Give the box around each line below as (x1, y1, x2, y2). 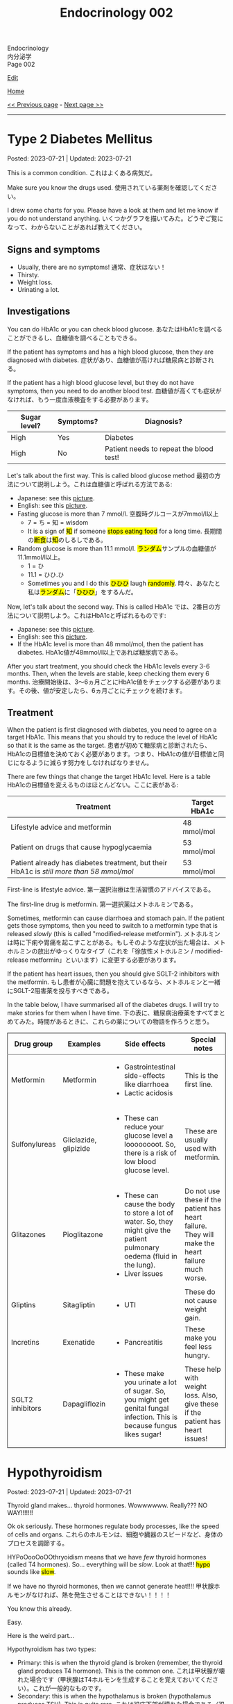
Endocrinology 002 (60, 5, 173, 21)
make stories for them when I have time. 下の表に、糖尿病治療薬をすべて (7, 1008, 214, 1017)
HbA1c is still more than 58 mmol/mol (10, 867, 134, 876)
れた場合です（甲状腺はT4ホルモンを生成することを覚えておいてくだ (17, 1675, 213, 1683)
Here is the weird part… (7, 1631, 75, 1639)
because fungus (124, 1420, 178, 1430)
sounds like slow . (7, 1567, 56, 1575)
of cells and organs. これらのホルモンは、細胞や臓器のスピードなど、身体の (7, 1530, 223, 1539)
